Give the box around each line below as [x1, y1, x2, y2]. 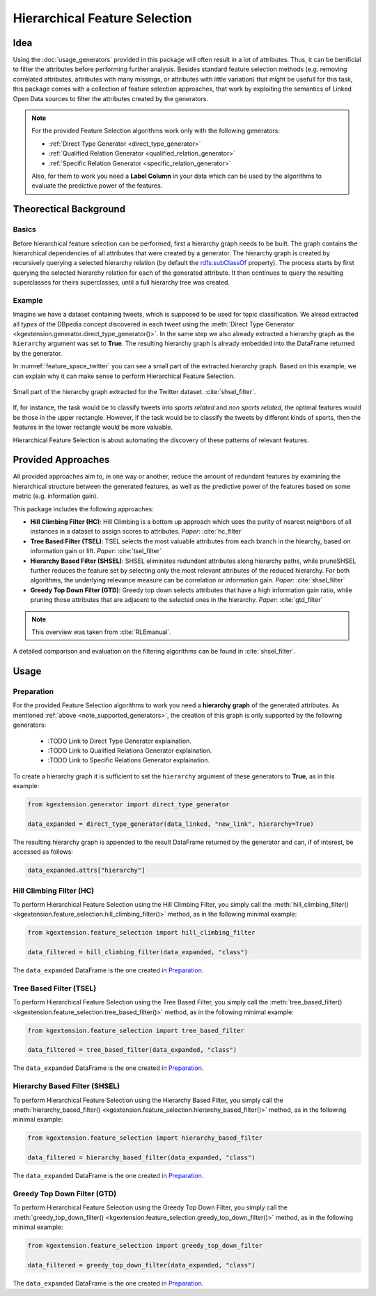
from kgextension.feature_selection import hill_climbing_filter [27, 928, 256, 937]
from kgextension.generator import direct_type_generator [27, 801, 230, 808]
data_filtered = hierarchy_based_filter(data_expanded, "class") [27, 1154, 256, 1161]
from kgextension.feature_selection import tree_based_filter [27, 1026, 244, 1034]
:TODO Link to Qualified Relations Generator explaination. [47, 746, 212, 755]
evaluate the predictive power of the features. [31, 181, 163, 190]
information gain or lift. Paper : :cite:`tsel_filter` [30, 547, 162, 555]
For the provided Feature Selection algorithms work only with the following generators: [31, 126, 280, 135]
